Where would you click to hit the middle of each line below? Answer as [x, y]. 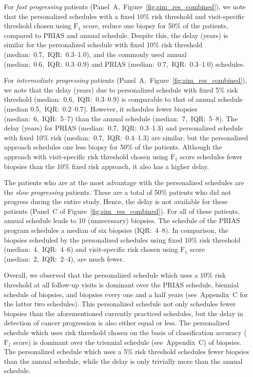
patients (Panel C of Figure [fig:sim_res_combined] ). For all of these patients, [122, 211]
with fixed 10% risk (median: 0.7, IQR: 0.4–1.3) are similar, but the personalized [126, 137]
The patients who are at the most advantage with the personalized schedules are [124, 182]
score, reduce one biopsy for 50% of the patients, [156, 26]
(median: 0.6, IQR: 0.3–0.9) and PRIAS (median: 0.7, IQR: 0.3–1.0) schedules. [125, 64]
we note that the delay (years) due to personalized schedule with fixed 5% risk [121, 89]
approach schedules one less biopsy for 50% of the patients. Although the [113, 147]
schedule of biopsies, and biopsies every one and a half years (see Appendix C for [126, 294]
